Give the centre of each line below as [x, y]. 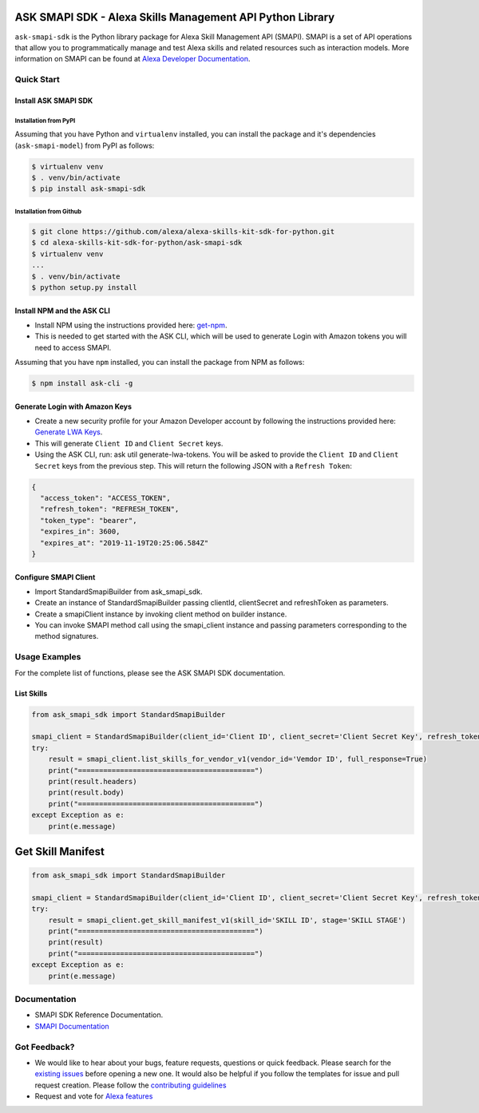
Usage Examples [48, 657]
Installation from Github [48, 212]
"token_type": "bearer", [89, 520]
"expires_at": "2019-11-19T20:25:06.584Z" [125, 543]
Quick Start [37, 80]
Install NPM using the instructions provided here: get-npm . [131, 325]
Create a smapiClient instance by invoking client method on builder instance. [161, 614]
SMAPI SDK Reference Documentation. [99, 1015]
